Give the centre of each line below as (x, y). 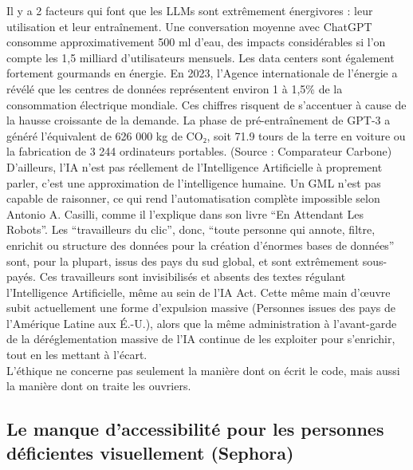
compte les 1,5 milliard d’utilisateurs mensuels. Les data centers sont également (201, 57)
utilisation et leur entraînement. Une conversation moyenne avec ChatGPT (189, 26)
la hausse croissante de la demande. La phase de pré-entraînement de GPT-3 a (199, 120)
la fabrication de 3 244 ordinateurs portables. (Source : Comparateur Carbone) (199, 151)
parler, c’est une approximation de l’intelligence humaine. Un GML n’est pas (194, 182)
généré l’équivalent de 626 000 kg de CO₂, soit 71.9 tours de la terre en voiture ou (206, 135)
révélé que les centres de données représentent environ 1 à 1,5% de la (175, 88)
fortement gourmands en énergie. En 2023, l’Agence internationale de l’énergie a (202, 73)
